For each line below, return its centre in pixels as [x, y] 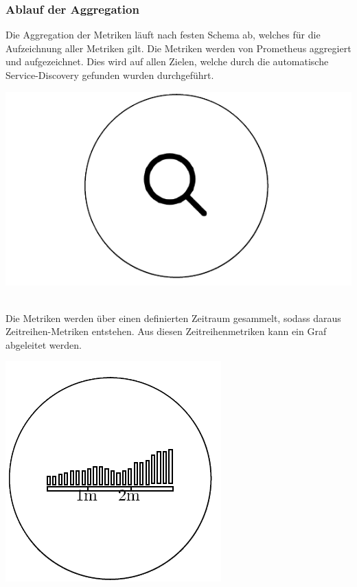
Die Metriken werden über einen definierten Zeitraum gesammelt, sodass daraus [173, 318]
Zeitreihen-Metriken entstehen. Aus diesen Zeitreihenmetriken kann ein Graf [166, 331]
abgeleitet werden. [44, 344]
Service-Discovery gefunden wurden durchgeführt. [110, 75]
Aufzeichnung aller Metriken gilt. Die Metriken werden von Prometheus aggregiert [178, 48]
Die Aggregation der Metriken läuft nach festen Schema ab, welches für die [163, 35]
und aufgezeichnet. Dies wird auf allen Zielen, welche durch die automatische [167, 61]
